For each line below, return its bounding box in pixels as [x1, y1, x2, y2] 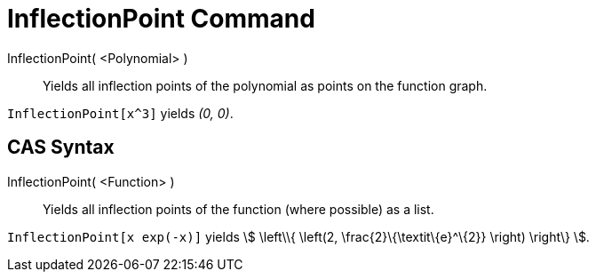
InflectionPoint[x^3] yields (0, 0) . [7, 105, 234, 121]
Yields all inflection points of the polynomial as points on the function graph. [43, 77, 488, 93]
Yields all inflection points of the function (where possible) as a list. [43, 201, 434, 217]
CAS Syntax [7, 136, 115, 159]
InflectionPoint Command [7, 4, 315, 34]
